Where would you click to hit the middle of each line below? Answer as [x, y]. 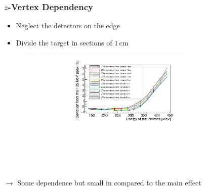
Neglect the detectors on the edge [68, 26]
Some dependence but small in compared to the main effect [109, 182]
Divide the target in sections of [64, 42]
